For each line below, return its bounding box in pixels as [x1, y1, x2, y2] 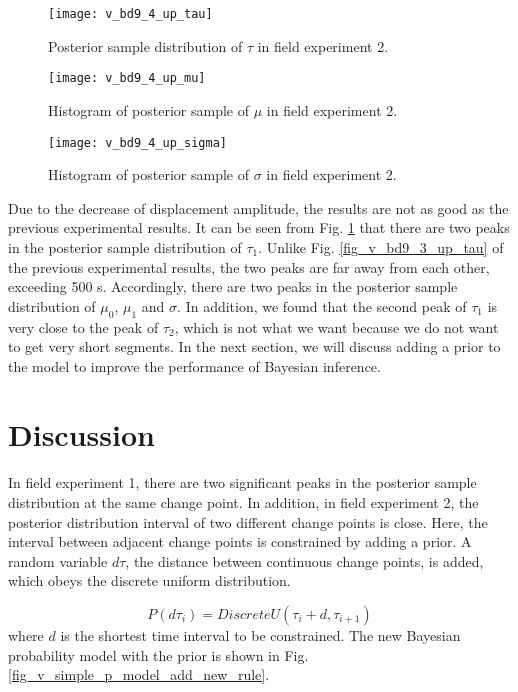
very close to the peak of [8, 316, 159, 337]
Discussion [8, 414, 155, 455]
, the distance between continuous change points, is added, [125, 550, 484, 571]
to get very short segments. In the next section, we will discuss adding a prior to [8, 336, 501, 357]
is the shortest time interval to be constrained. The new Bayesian [60, 624, 461, 645]
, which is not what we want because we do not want [174, 316, 499, 337]
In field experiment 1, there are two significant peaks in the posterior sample [8, 472, 477, 493]
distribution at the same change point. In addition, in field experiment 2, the [8, 492, 479, 513]
